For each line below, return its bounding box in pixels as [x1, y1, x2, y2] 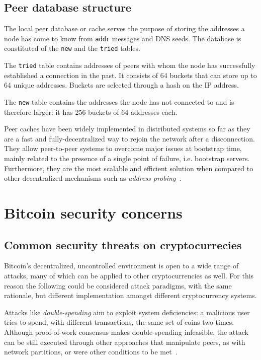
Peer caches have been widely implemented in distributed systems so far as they [4, 123, 250, 134]
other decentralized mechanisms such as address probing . [4, 173, 182, 183]
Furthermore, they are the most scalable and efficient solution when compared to [4, 163, 253, 173]
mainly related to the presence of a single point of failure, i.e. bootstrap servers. [4, 153, 250, 163]
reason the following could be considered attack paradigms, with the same [4, 280, 232, 291]
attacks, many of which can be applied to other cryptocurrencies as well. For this [4, 270, 254, 280]
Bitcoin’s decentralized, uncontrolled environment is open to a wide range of [4, 260, 239, 271]
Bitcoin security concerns [4, 202, 183, 223]
